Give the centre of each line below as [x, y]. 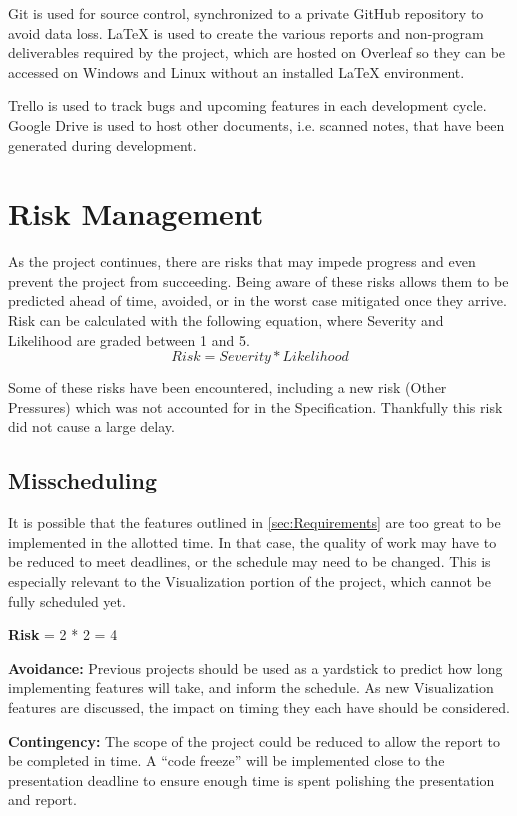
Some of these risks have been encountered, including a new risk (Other [227, 387]
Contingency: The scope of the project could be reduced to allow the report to [254, 740]
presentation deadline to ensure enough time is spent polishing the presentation [251, 779]
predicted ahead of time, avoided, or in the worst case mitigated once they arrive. [257, 300]
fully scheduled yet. [67, 600]
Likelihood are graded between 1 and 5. [129, 339]
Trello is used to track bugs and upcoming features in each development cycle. [247, 105]
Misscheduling [82, 480]
